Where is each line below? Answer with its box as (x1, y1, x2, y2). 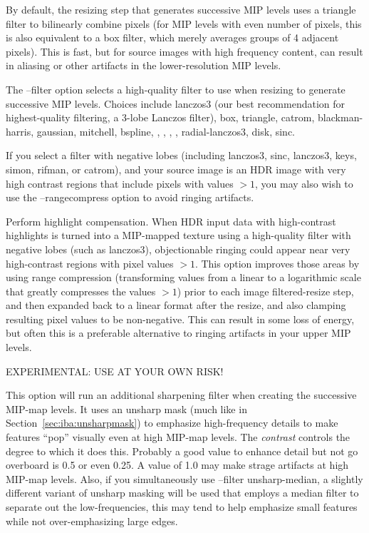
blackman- (318, 110, 363, 125)
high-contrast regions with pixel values (6, 255, 174, 270)
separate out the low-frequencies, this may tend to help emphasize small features (6, 499, 358, 514)
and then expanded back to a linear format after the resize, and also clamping (6, 298, 346, 313)
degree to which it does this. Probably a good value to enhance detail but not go (6, 443, 358, 458)
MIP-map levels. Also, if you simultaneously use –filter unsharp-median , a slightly (6, 471, 363, 486)
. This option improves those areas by (194, 255, 360, 270)
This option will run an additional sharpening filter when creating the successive (6, 387, 357, 402)
